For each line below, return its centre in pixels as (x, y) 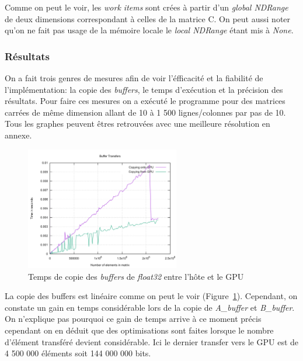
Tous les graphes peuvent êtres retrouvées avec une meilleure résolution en (137, 124)
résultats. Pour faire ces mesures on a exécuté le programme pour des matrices (145, 101)
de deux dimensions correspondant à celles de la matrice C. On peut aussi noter (148, 18)
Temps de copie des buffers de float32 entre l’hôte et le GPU (136, 276)
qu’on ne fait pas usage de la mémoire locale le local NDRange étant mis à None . (149, 30)
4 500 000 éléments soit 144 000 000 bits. (78, 353)
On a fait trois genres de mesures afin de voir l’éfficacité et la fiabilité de (134, 78)
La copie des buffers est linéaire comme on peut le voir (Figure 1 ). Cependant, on (151, 296)
